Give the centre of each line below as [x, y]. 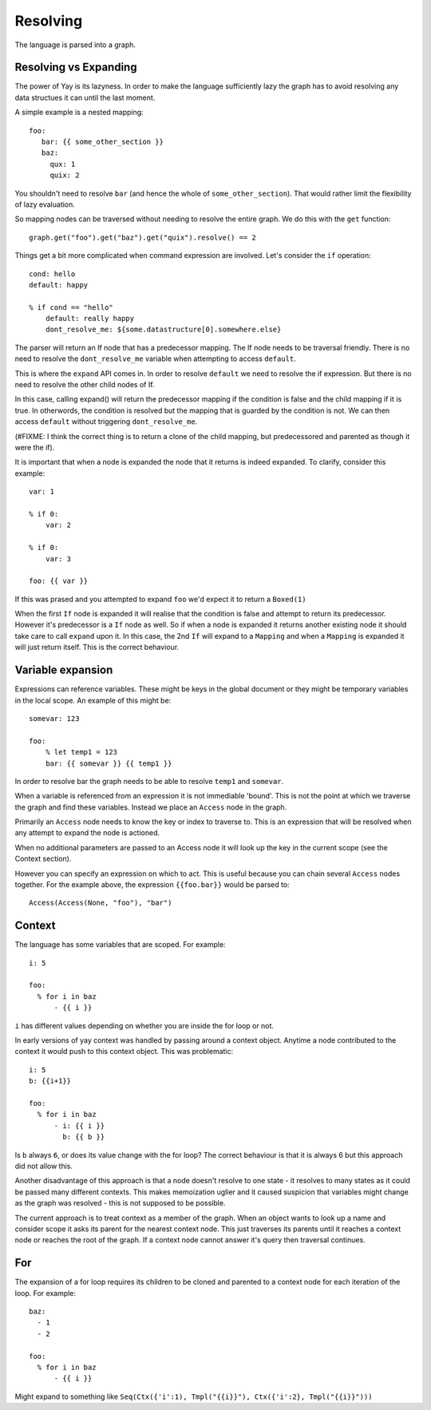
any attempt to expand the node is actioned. [87, 833]
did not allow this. [44, 1166]
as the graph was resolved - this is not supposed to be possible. [120, 1203]
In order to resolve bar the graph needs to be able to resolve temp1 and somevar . [149, 781]
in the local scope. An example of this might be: [93, 700]
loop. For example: [45, 1293]
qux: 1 [63, 164]
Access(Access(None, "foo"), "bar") [101, 903]
